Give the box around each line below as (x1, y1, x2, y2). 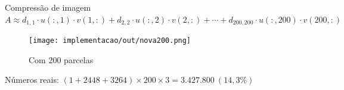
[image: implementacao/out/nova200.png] (29, 36, 191, 45)
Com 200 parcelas (29, 53, 94, 66)
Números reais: (5, 73, 59, 86)
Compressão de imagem (5, 1, 91, 13)
